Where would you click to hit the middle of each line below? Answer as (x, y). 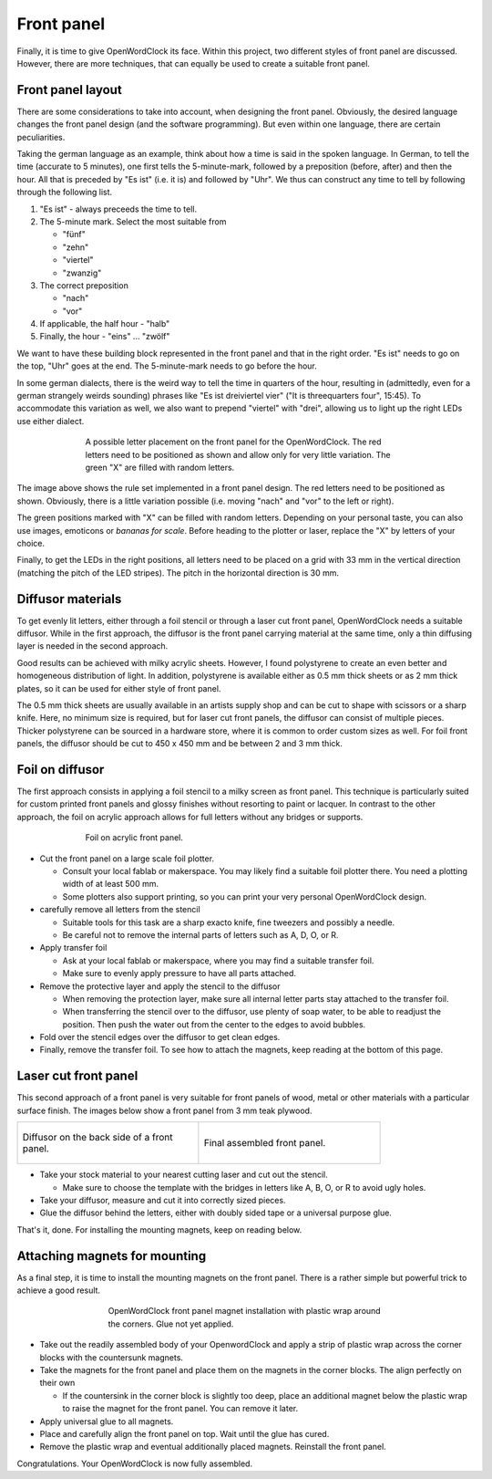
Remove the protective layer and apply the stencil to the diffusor (160, 986)
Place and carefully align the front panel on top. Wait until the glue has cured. (184, 1433)
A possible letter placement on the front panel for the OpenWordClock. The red (233, 442)
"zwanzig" (82, 273)
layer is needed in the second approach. (92, 646)
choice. (31, 543)
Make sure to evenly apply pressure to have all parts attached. (179, 974)
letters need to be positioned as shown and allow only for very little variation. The (238, 454)
